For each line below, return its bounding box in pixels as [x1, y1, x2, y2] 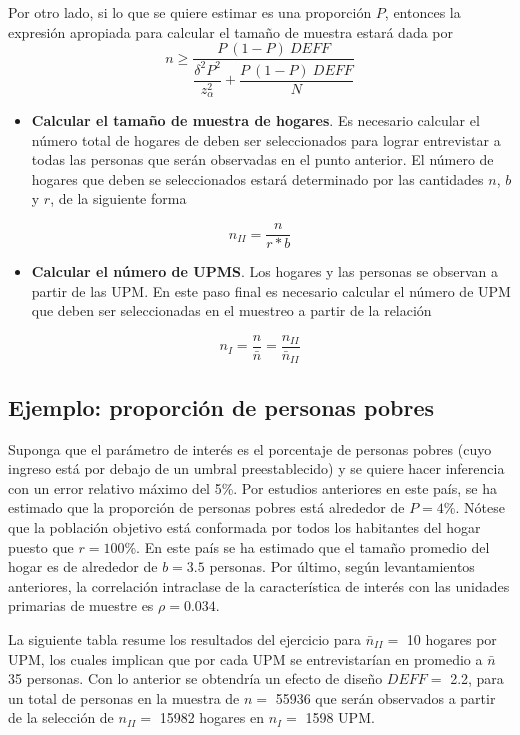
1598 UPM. [305, 707, 375, 728]
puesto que [8, 536, 74, 557]
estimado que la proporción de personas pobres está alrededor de [8, 497, 405, 518]
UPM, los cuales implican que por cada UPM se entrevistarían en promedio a [8, 648, 483, 669]
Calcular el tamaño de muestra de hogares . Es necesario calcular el [31, 110, 480, 131]
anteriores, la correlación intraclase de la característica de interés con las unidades [8, 575, 510, 596]
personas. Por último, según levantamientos [209, 556, 475, 577]
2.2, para [450, 668, 504, 689]
